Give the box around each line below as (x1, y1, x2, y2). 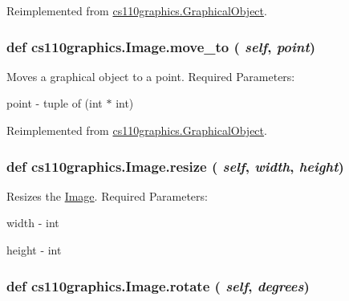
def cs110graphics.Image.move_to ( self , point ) (6, 36, 316, 56)
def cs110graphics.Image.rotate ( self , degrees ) (6, 275, 310, 295)
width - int (6, 214, 59, 231)
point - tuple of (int (6, 95, 103, 112)
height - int (6, 242, 62, 258)
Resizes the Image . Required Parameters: (6, 187, 208, 204)
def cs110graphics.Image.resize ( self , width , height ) (6, 156, 344, 176)
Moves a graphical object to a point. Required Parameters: (6, 67, 295, 84)
